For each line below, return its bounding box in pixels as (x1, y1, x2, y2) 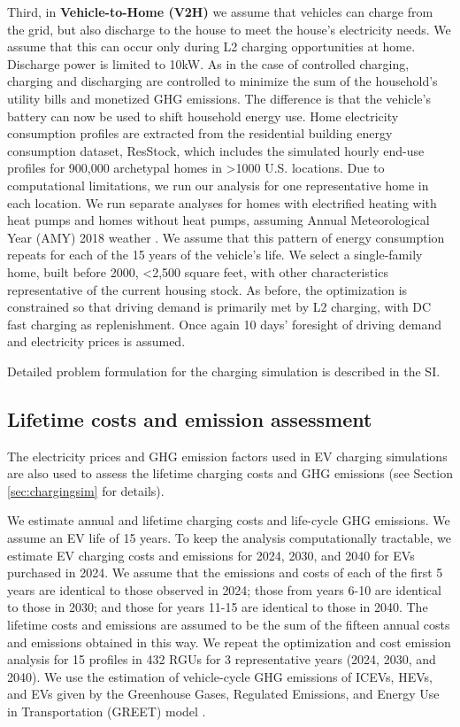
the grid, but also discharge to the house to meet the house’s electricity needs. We (7, 19, 451, 38)
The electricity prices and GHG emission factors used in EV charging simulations (7, 446, 448, 465)
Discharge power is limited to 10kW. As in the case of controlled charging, (7, 54, 410, 73)
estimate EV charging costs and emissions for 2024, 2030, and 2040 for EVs (7, 545, 415, 564)
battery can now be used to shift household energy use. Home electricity (7, 106, 399, 125)
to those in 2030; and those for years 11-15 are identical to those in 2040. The (7, 598, 428, 616)
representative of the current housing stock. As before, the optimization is (7, 280, 408, 298)
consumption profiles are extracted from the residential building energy (7, 124, 393, 143)
